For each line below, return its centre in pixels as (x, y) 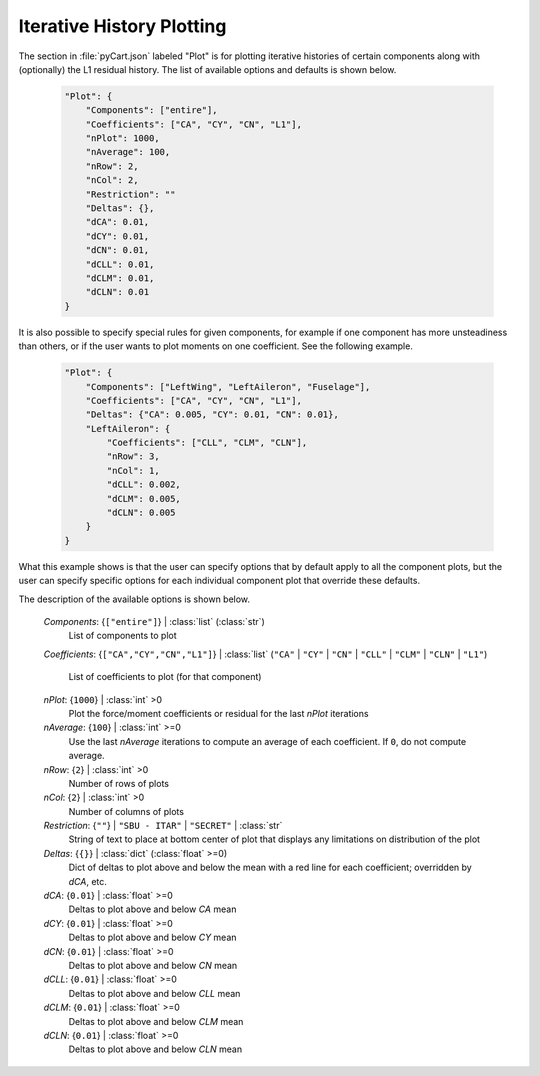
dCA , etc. (87, 881)
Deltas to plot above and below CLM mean (156, 1021)
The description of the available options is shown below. (134, 599)
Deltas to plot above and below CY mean (152, 937)
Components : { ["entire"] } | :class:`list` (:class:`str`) (154, 621)
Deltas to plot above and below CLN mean (155, 1049)
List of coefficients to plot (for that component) (165, 677)
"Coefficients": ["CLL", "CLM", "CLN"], (207, 443)
